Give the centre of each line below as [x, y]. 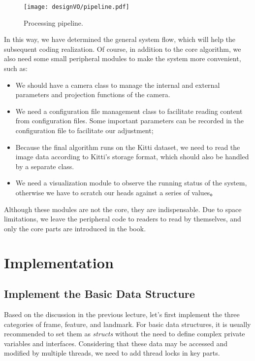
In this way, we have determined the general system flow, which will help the [120, 39]
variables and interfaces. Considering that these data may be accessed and [116, 343]
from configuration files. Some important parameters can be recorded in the [130, 121]
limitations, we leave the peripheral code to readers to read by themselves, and [123, 219]
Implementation [59, 262]
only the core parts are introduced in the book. [75, 228]
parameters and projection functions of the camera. [93, 94]
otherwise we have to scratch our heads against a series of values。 [116, 192]
